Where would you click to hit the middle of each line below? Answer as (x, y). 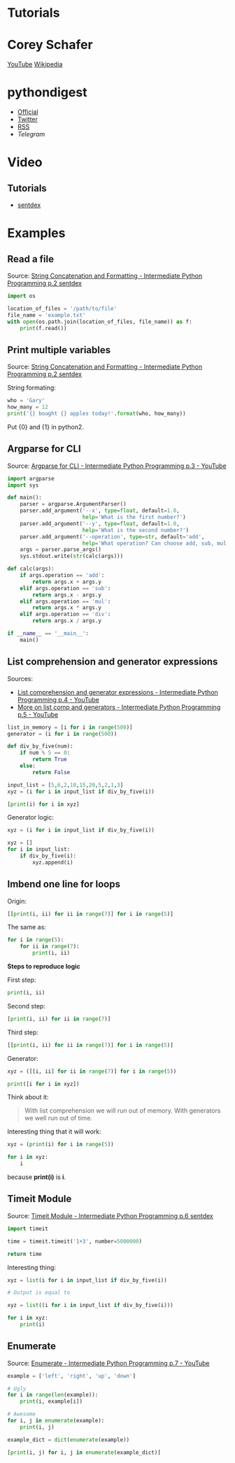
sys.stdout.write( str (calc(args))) (72, 556)
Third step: (23, 1032)
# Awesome (22, 1414)
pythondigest (47, 93)
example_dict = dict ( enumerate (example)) (69, 1440)
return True (50, 759)
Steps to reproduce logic (44, 966)
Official (28, 112)
